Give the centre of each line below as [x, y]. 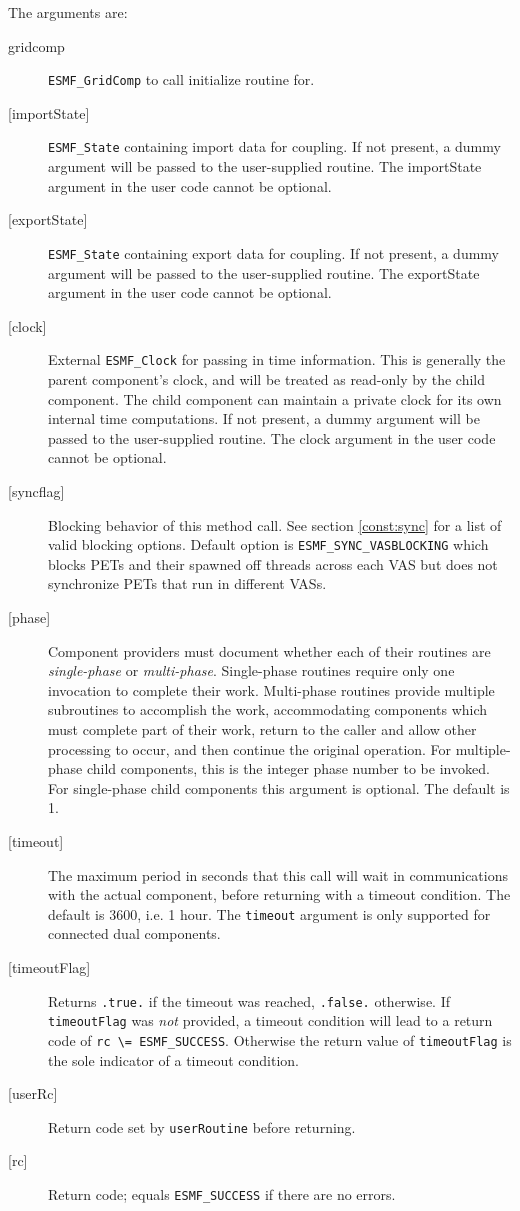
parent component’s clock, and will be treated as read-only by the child [266, 378]
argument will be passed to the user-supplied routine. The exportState [264, 272]
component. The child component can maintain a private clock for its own [275, 398]
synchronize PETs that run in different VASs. [187, 583]
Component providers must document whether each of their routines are [269, 650]
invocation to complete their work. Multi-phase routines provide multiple [271, 689]
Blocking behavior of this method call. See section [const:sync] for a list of [275, 524]
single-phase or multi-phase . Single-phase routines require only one [251, 670]
